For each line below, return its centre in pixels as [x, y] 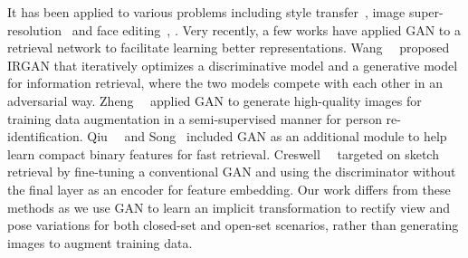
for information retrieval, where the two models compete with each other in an [225, 83]
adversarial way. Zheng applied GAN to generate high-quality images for [215, 100]
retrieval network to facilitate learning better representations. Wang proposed [229, 48]
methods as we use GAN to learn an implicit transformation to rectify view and [229, 207]
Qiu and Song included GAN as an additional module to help [267, 136]
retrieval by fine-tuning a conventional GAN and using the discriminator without [232, 172]
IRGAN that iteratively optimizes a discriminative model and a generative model [233, 65]
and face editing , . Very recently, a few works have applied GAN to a [266, 29]
